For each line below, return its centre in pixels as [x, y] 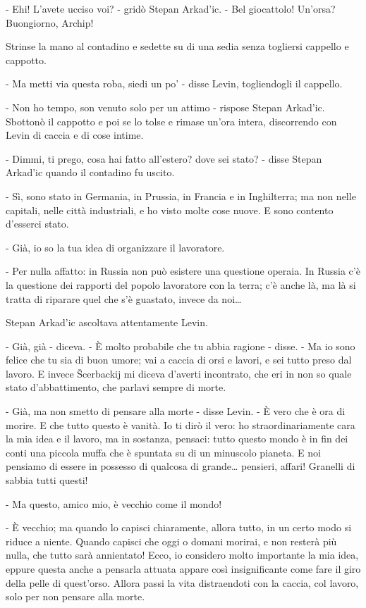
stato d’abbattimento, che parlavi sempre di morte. [116, 387]
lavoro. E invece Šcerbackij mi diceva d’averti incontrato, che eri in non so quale [179, 373]
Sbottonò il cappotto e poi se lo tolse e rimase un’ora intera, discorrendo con [171, 121]
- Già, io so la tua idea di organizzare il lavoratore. [115, 247]
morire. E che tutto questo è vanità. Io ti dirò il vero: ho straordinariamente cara [181, 424]
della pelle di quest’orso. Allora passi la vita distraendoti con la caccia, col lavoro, [182, 582]
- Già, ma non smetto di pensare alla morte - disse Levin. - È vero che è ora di [176, 411]
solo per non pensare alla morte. [75, 596]
